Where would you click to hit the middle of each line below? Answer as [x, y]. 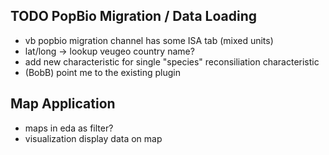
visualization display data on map [93, 138]
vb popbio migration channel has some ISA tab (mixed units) [149, 40]
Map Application [63, 104]
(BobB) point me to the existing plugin [103, 72]
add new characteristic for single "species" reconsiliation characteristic [172, 61]
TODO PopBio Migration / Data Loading [133, 16]
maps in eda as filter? [69, 128]
